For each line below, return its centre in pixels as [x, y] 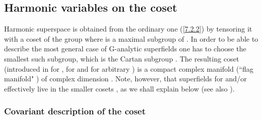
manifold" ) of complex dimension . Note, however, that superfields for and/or [125, 79]
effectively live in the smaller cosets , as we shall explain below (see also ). [120, 88]
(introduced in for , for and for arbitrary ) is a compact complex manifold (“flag [129, 68]
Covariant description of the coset [75, 111]
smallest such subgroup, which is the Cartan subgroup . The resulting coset [122, 58]
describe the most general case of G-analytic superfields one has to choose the [125, 49]
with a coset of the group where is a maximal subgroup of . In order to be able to [131, 38]
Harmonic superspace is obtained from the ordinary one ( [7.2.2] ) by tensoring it [128, 29]
